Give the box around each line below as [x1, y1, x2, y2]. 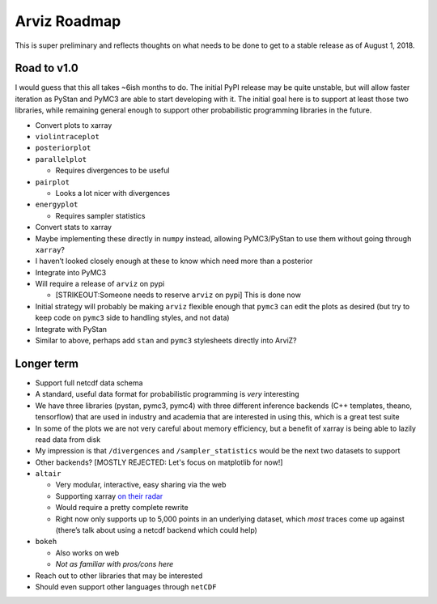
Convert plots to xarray [35, 120, 112, 130]
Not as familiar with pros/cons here [55, 559, 174, 569]
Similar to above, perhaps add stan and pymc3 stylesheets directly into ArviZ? [35, 336, 297, 346]
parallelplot [35, 155, 87, 164]
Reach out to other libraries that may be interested [35, 571, 203, 581]
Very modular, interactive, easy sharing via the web [55, 480, 227, 490]
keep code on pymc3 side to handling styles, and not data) [35, 313, 230, 323]
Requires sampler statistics [55, 211, 146, 220]
